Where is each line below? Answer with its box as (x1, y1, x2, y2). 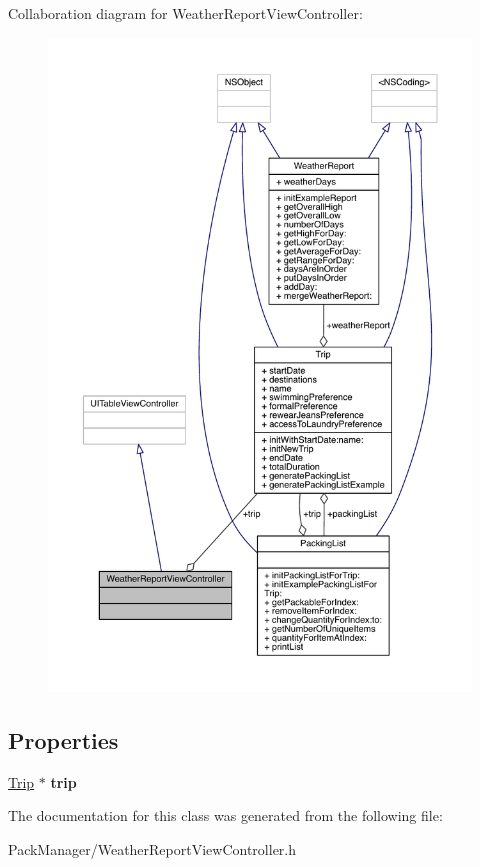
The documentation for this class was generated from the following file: (8, 805, 443, 826)
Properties (8, 724, 119, 755)
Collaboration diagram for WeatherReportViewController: (8, 3, 363, 23)
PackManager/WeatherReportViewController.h (8, 838, 297, 859)
